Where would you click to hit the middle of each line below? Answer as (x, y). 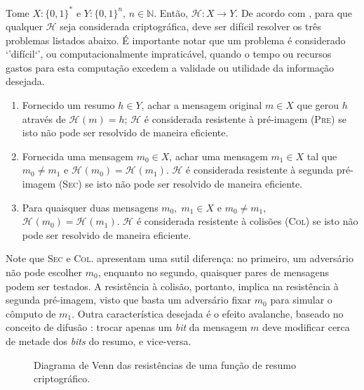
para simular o (301, 300)
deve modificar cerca (306, 327)
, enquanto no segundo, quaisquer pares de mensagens (214, 272)
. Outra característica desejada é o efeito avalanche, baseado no (208, 313)
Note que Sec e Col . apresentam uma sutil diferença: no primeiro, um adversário (180, 258)
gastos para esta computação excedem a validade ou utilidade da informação (170, 67)
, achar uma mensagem (218, 156)
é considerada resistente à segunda (260, 170)
